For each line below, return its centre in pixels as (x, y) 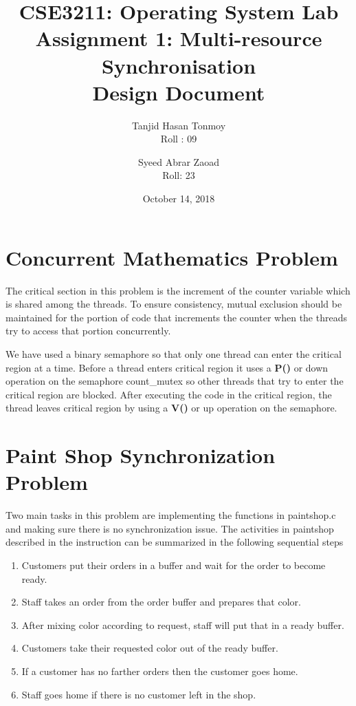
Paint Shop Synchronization (141, 455)
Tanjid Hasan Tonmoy (179, 125)
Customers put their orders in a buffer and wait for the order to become (174, 565)
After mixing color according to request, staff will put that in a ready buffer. (183, 624)
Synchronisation (179, 65)
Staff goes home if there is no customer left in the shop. (139, 694)
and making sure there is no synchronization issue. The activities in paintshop (170, 528)
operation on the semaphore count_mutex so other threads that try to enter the (175, 381)
